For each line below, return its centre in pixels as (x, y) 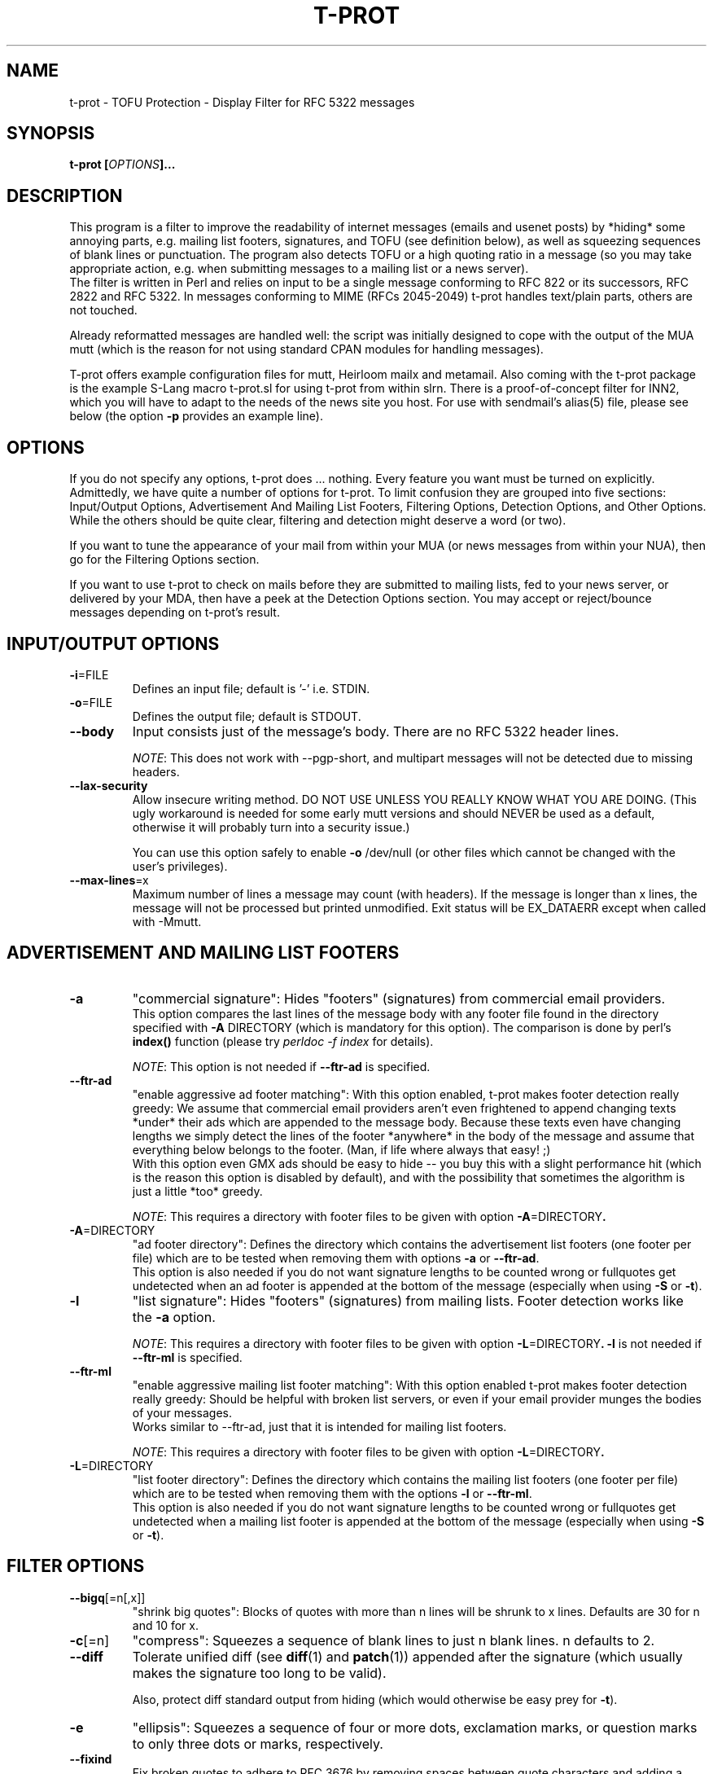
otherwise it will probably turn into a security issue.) (271, 827)
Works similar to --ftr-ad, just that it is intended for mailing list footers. (319, 1426)
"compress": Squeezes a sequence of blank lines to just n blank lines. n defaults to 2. (394, 1640)
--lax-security (109, 785)
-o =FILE (91, 702)
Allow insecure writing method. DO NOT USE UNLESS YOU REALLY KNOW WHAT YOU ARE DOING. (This (415, 799)
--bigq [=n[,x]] (107, 1597)
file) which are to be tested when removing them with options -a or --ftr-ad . (336, 1258)
